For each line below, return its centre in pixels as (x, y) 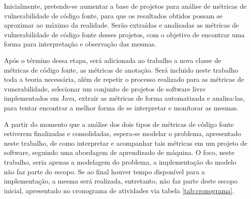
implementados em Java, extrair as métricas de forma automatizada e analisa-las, (125, 98)
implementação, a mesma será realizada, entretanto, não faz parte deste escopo (121, 181)
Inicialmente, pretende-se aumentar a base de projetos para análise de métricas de (125, 6)
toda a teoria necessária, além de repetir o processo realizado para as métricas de (124, 79)
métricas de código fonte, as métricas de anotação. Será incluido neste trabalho (121, 69)
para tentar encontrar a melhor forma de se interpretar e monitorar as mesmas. (121, 107)
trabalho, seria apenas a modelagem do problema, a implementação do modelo (120, 161)
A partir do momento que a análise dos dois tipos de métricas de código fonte (119, 124)
